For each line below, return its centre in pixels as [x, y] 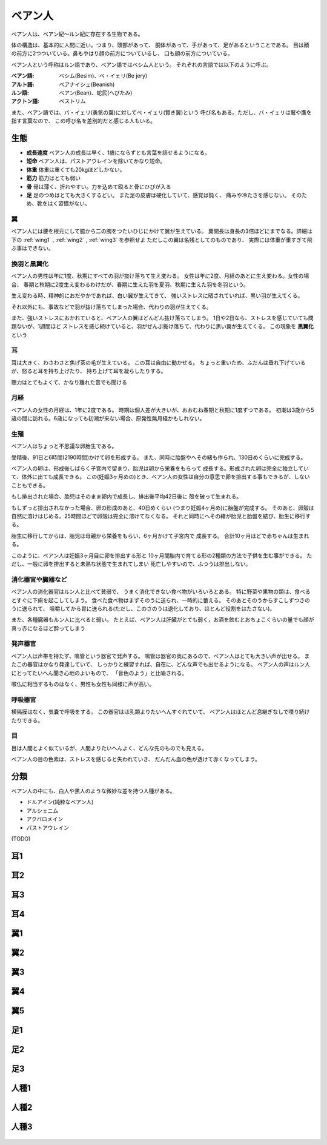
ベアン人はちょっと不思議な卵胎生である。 [64, 446]
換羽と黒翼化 [30, 264]
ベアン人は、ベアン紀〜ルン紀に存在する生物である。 [77, 34]
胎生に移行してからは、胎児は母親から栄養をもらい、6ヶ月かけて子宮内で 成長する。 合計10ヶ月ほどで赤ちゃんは [152, 536]
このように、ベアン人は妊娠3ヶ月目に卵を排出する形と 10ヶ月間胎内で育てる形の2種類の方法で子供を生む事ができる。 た [162, 556]
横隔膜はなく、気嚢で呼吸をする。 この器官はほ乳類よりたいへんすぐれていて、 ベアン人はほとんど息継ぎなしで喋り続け [160, 712]
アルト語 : [23, 84]
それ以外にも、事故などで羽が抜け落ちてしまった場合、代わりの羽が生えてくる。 [111, 307]
